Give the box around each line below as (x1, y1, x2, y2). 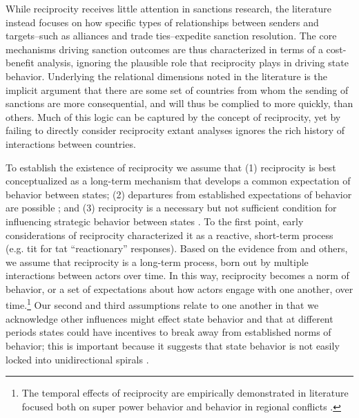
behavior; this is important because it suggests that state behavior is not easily (6, 338, 340, 352)
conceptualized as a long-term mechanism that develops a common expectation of (6, 173, 351, 188)
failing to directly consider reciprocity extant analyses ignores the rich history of (6, 123, 345, 137)
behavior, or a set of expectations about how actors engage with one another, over (6, 281, 353, 296)
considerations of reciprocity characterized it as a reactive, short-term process (6, 227, 333, 242)
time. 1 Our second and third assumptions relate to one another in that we (6, 296, 319, 312)
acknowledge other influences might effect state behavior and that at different (6, 311, 333, 325)
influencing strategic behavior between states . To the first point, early (6, 213, 304, 228)
